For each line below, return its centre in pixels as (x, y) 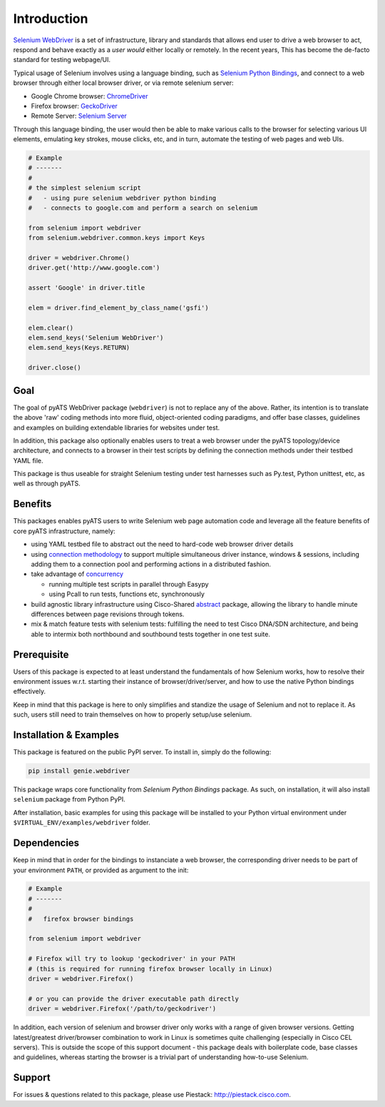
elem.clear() (51, 328)
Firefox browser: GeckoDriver (74, 106)
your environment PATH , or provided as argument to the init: (101, 870)
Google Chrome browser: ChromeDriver (89, 96)
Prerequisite (41, 654)
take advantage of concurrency (77, 574)
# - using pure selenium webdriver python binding (122, 198)
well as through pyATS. (47, 484)
